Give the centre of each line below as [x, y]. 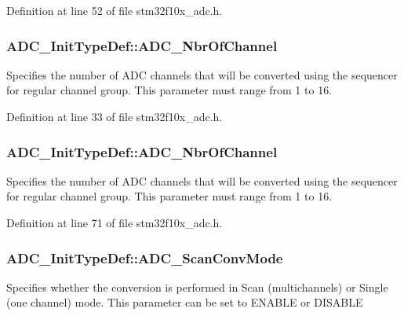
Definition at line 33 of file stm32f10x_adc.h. [115, 116]
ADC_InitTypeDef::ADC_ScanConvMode [145, 257]
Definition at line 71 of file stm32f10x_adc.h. [115, 222]
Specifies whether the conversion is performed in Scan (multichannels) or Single [197, 287]
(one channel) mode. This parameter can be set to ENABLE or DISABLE [185, 302]
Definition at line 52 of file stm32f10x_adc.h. [115, 10]
